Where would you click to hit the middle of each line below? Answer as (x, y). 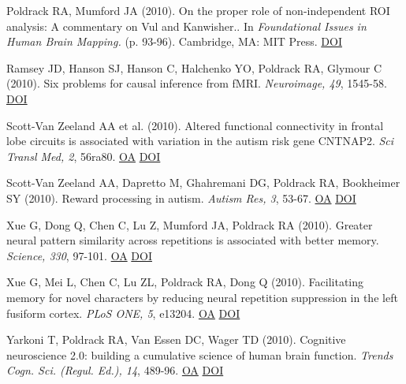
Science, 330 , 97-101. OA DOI (79, 255)
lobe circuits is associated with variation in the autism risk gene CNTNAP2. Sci (200, 141)
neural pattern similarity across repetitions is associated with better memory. (193, 240)
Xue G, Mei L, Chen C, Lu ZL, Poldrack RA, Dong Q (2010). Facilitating (185, 282)
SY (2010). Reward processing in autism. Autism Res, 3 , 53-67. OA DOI (181, 198)
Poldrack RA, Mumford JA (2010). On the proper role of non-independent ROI (198, 10)
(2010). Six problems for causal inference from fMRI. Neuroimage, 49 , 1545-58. (197, 83)
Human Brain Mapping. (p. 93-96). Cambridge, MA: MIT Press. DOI (174, 41)
